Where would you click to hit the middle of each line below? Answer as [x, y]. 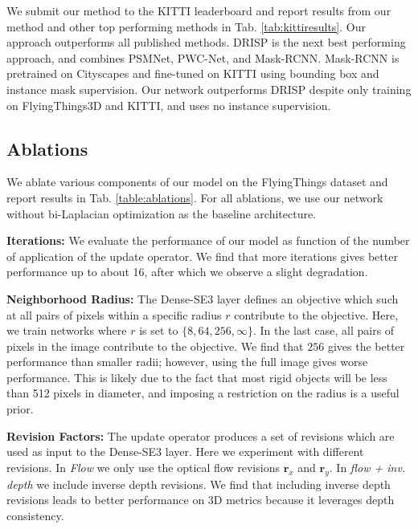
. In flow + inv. [367, 467]
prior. [20, 409]
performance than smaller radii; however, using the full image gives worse [187, 362]
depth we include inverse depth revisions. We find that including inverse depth [199, 484]
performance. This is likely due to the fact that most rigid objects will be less [197, 377]
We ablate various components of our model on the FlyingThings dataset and [197, 182]
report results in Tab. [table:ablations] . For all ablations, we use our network [195, 197]
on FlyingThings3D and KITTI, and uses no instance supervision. [169, 105]
